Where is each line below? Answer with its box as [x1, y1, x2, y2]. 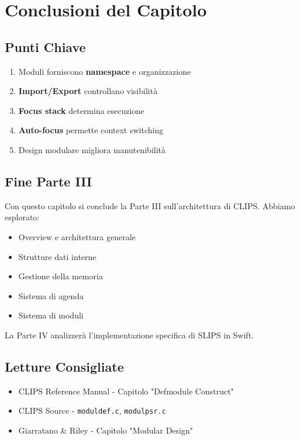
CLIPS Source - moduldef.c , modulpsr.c [18, 404, 166, 417]
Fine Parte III [5, 172, 92, 190]
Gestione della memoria [18, 270, 103, 282]
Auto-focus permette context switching [18, 124, 164, 136]
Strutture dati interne [18, 250, 96, 262]
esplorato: [5, 211, 40, 223]
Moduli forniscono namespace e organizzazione [18, 65, 191, 77]
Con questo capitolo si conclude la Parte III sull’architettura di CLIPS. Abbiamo [5, 199, 295, 212]
